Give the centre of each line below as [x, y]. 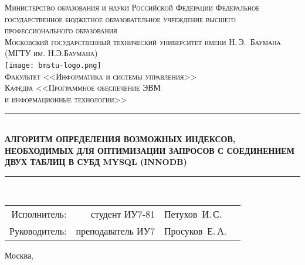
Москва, [19, 255]
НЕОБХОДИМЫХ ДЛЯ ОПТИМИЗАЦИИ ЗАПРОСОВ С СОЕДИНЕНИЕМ [150, 150]
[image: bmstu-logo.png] [53, 65]
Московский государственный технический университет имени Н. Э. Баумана [143, 41]
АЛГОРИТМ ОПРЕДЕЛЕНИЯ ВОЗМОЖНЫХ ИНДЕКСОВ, [120, 139]
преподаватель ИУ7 [115, 231]
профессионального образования [61, 30]
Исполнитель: [39, 214]
